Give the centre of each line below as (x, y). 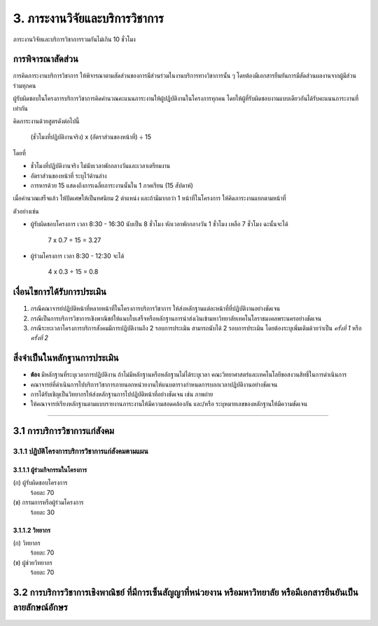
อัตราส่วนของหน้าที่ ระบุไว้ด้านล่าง (69, 176)
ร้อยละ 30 (43, 512)
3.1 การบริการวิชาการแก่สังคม (64, 431)
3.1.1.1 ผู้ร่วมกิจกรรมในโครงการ (50, 470)
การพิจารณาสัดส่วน (45, 59)
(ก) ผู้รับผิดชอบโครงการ (40, 482)
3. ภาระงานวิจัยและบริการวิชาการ (88, 18)
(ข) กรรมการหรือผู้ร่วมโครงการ (48, 502)
